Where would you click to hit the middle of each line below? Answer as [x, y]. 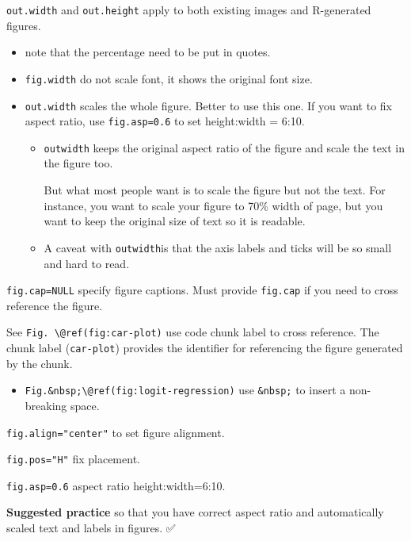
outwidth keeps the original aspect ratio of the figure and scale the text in [225, 147]
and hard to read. [87, 263]
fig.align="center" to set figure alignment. [116, 432]
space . [85, 405]
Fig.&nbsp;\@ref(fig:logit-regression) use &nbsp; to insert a [185, 390]
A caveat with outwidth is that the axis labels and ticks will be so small [218, 247]
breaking [46, 405]
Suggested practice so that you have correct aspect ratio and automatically [195, 512]
